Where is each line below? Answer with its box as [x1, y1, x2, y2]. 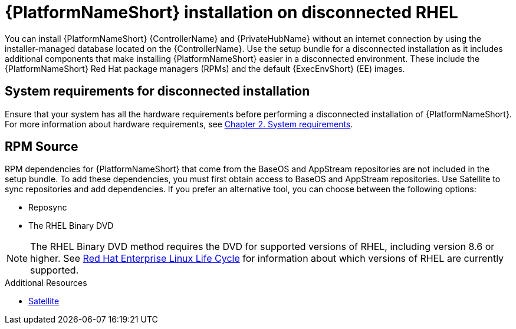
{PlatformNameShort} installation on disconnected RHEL [5, 2, 458, 22]
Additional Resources [5, 278, 87, 288]
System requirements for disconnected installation [5, 84, 310, 99]
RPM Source [5, 139, 78, 154]
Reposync [28, 202, 67, 213]
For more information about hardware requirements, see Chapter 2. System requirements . [5, 119, 353, 129]
